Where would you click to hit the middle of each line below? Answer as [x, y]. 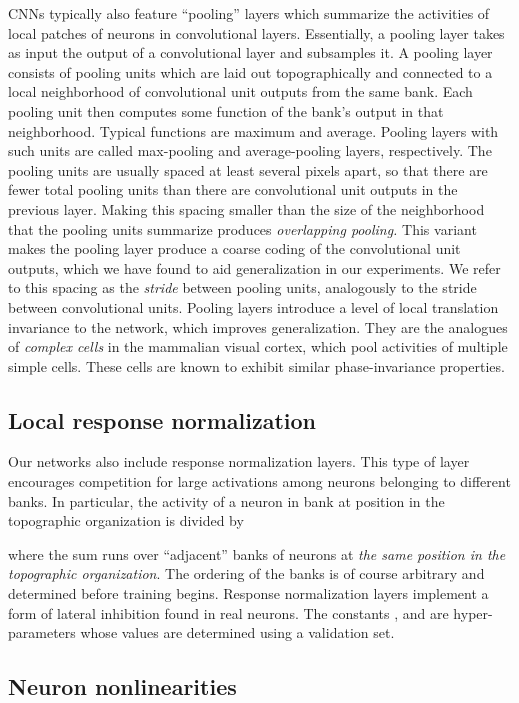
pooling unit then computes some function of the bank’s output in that [226, 110]
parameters [42, 632]
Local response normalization [162, 419]
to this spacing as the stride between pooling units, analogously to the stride [242, 287]
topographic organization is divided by [126, 520]
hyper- [473, 612]
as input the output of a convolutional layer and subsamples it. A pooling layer [250, 52]
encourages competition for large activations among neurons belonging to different [259, 481]
